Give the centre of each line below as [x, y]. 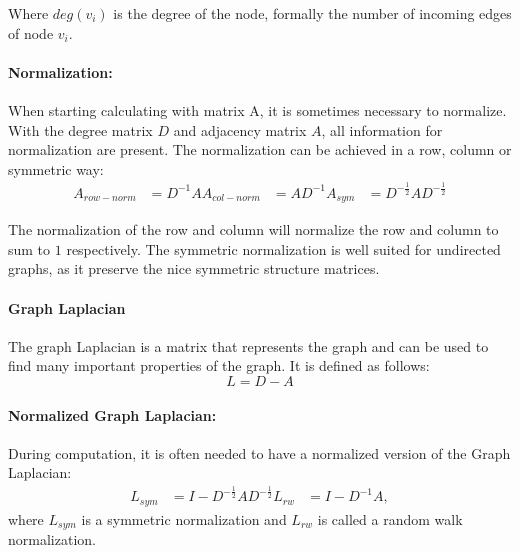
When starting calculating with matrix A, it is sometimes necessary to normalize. [257, 109]
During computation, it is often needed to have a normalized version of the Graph [259, 452]
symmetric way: [56, 168]
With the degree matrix [80, 129]
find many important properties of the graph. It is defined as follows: [219, 365]
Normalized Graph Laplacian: [112, 414]
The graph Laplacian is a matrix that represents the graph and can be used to [248, 345]
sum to [29, 248]
